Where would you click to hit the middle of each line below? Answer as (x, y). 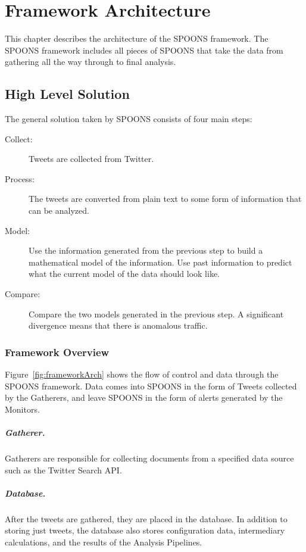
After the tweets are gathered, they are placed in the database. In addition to (146, 518)
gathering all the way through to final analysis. (90, 62)
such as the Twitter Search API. (63, 470)
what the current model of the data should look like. (124, 274)
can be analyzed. (59, 210)
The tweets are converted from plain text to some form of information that (165, 199)
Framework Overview (57, 352)
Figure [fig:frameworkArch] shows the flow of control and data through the (142, 374)
